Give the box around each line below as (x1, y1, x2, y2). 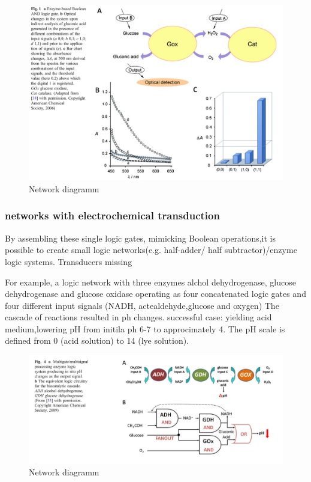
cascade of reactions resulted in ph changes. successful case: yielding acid (5, 311, 272, 323)
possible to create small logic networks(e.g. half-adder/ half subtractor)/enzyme (5, 243, 297, 256)
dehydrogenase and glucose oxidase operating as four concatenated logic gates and (5, 287, 306, 300)
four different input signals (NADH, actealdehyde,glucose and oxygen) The (5, 299, 279, 311)
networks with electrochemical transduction (5, 208, 220, 223)
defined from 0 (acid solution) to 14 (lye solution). (5, 334, 189, 347)
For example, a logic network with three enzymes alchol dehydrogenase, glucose (5, 275, 296, 288)
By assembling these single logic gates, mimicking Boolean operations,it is (5, 231, 276, 244)
